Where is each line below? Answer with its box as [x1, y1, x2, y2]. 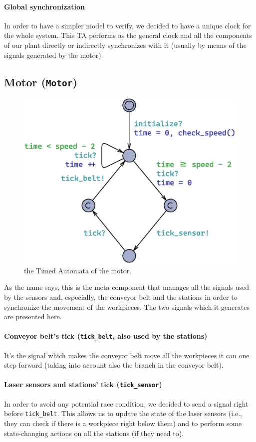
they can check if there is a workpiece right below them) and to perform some [4, 418, 242, 428]
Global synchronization [4, 1, 85, 11]
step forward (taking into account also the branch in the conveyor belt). [4, 360, 224, 370]
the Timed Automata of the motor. [24, 265, 132, 275]
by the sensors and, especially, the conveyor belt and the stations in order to [4, 291, 238, 302]
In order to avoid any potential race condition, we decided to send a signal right [4, 398, 249, 409]
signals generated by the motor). [4, 49, 103, 60]
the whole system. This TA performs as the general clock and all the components [4, 30, 252, 40]
